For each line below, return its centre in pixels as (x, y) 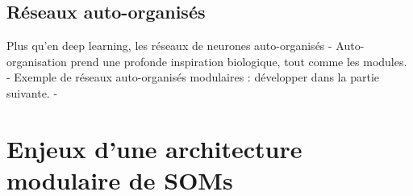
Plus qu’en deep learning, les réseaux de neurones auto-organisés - (169, 46)
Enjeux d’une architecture (154, 148)
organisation (37, 61)
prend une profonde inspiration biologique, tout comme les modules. (239, 61)
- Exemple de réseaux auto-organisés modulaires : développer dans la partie (193, 77)
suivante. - (32, 92)
